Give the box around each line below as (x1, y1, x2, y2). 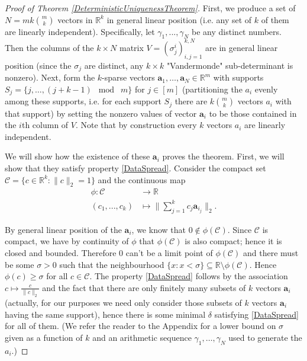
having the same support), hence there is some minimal (5, 308, 206, 320)
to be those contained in (209, 107, 297, 119)
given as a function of (5, 331, 83, 343)
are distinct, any (84, 59, 144, 71)
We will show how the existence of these (5, 150, 150, 162)
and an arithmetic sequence (92, 331, 192, 343)
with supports (213, 71, 264, 84)
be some (5, 258, 34, 270)
